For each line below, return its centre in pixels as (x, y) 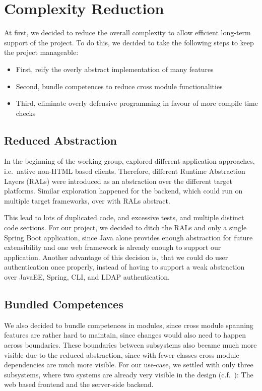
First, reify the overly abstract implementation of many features (115, 69)
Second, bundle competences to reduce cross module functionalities (119, 86)
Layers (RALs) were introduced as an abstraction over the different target (118, 181)
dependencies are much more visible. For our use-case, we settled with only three (129, 365)
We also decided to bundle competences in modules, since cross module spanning (129, 325)
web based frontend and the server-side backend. (79, 384)
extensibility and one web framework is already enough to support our (113, 247)
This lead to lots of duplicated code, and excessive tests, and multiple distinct (124, 217)
